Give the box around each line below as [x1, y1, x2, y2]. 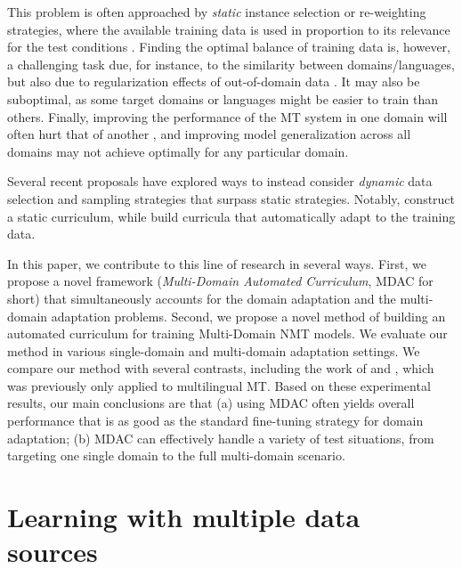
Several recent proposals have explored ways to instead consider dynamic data [7, 172, 433, 191]
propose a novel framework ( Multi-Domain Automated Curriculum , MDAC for [7, 272, 434, 290]
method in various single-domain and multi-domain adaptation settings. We [7, 341, 420, 360]
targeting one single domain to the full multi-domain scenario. [7, 446, 345, 465]
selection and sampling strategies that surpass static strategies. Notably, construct [7, 189, 456, 207]
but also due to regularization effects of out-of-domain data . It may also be [7, 72, 420, 91]
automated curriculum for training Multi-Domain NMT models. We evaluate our [7, 324, 448, 343]
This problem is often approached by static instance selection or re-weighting [7, 3, 426, 20]
